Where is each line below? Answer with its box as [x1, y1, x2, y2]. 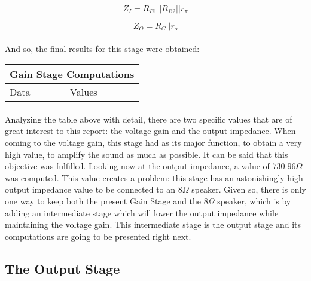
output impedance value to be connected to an [5, 183, 176, 196]
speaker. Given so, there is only [191, 183, 306, 196]
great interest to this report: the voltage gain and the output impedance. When [5, 124, 296, 137]
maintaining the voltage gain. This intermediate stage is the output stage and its [5, 218, 301, 231]
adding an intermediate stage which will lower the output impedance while [5, 206, 279, 219]
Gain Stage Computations [10, 67, 135, 81]
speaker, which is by [217, 194, 291, 207]
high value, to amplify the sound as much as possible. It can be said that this [5, 148, 288, 160]
